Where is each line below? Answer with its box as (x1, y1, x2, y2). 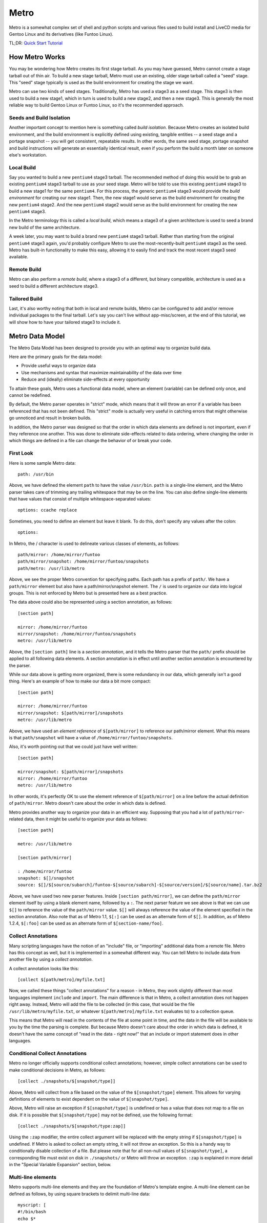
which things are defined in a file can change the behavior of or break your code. (9, 438, 172, 444)
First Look (9, 450, 34, 457)
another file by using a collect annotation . (9, 956, 93, 962)
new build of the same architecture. (9, 224, 81, 230)
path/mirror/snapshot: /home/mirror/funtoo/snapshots (18, 559, 149, 565)
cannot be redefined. (9, 392, 51, 398)
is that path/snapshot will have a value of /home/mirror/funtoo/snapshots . (9, 735, 173, 741)
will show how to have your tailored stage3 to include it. (9, 319, 121, 325)
